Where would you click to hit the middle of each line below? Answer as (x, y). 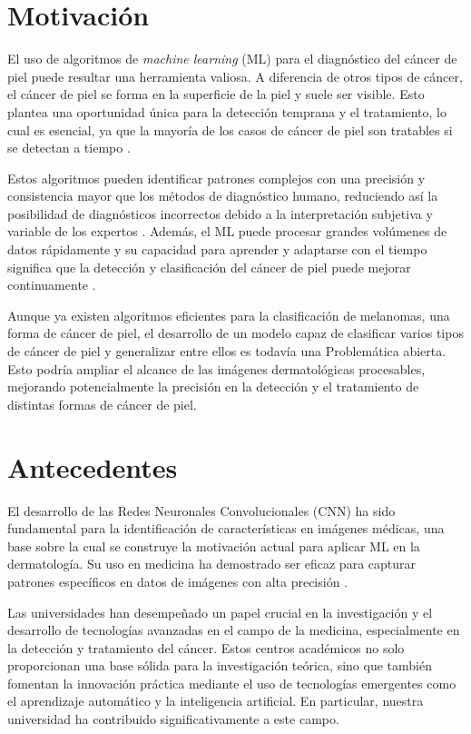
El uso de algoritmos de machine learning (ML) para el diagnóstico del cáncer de (232, 59)
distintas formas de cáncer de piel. (102, 404)
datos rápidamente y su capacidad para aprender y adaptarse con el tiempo (217, 249)
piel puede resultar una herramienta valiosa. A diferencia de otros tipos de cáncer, (235, 76)
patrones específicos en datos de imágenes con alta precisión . (177, 581)
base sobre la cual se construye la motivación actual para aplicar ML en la (214, 546)
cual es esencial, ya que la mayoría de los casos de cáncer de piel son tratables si (230, 129)
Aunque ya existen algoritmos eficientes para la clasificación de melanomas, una (229, 315)
